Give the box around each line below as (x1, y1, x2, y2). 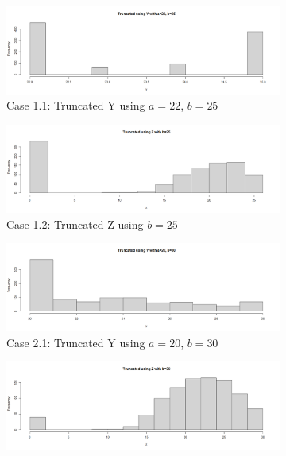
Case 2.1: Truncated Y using (6, 334, 145, 350)
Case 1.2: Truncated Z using (6, 215, 144, 232)
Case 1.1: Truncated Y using (6, 97, 145, 114)
